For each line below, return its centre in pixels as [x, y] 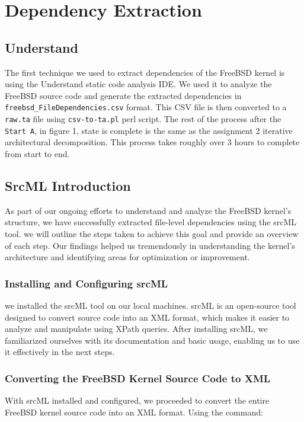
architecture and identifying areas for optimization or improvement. [127, 257]
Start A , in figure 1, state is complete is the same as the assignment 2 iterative [149, 130]
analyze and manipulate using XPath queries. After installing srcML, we [136, 329]
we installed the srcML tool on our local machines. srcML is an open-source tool [151, 305]
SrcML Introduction [68, 185]
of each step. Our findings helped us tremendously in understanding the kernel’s [150, 245]
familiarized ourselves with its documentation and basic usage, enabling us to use [152, 340]
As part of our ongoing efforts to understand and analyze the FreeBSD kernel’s [148, 210]
